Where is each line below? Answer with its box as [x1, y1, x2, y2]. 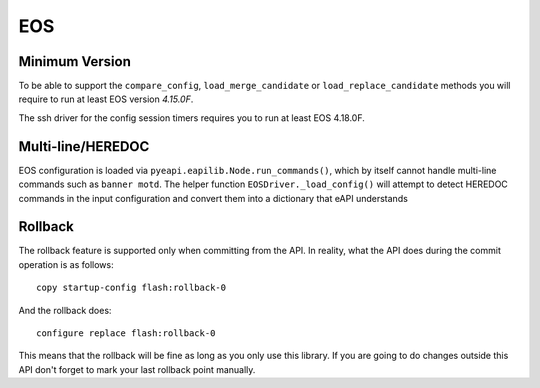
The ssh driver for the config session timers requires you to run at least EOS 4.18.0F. [18, 111, 365, 124]
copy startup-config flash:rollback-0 [36, 282, 227, 294]
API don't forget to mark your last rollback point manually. [18, 363, 256, 375]
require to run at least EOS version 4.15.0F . [18, 93, 194, 105]
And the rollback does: [18, 304, 112, 316]
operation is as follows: [18, 258, 114, 270]
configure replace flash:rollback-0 [36, 328, 216, 339]
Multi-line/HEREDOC [18, 138, 150, 155]
